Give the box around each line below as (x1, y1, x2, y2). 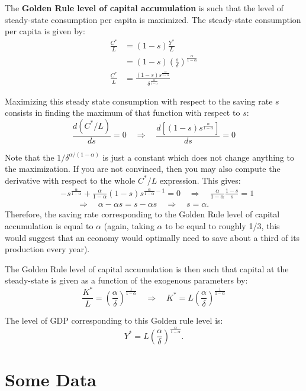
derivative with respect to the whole (5, 174, 136, 186)
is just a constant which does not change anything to (102, 151, 294, 163)
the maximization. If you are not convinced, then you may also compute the (5, 162, 281, 175)
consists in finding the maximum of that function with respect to (5, 106, 240, 119)
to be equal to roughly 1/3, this (165, 220, 280, 232)
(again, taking (104, 220, 154, 232)
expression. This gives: (159, 174, 241, 186)
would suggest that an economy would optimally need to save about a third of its (5, 231, 300, 243)
